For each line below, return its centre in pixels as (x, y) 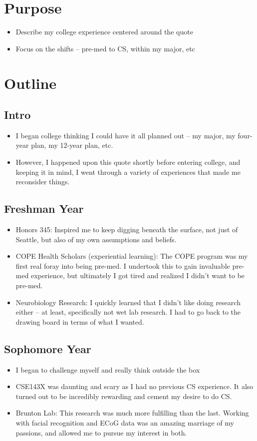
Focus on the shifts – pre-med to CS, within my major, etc (105, 48)
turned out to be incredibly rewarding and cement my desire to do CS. (124, 396)
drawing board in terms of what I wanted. (80, 321)
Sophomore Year (48, 348)
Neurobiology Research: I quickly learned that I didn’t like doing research (128, 302)
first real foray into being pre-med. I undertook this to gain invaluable (123, 265)
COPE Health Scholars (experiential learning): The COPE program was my (132, 256)
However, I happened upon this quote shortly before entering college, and (128, 162)
